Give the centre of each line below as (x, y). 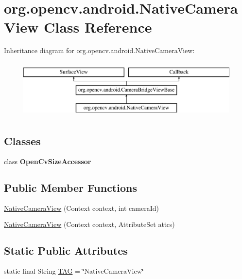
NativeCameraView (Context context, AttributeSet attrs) (89, 224)
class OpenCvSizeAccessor (48, 161)
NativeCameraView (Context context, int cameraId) (81, 208)
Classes (22, 141)
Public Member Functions (70, 188)
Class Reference (98, 27)
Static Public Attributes (66, 251)
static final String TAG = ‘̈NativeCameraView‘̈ (74, 271)
